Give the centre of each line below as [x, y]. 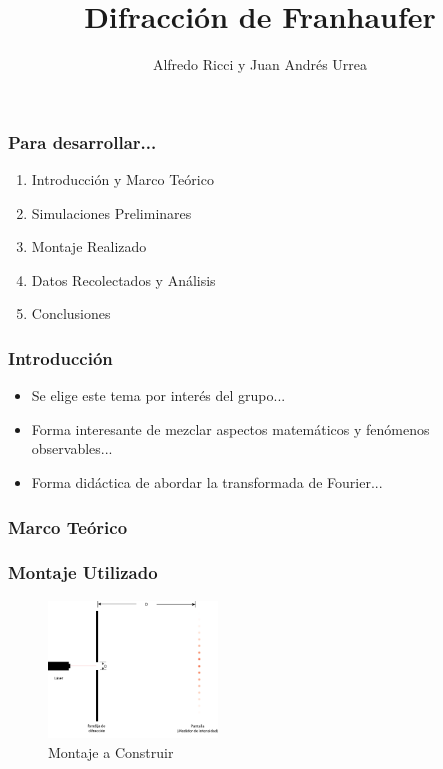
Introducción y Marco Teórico [122, 179]
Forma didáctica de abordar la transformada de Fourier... [207, 481]
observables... [72, 448]
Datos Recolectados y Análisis [123, 279]
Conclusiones [71, 313]
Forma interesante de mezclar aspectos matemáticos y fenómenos [230, 428]
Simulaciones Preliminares [111, 212]
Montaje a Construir [111, 751]
